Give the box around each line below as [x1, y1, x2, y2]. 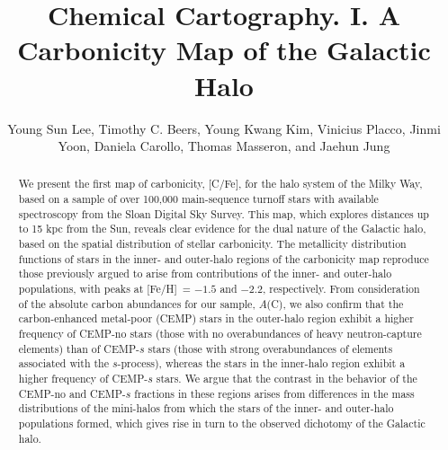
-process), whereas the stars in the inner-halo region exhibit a [117, 356, 406, 371]
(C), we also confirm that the [266, 296, 404, 311]
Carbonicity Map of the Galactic [17, 31, 431, 68]
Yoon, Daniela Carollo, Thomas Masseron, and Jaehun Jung [58, 137, 390, 155]
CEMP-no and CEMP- [18, 385, 126, 401]
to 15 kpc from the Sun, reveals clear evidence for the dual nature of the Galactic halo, [18, 221, 426, 236]
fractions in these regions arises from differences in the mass [134, 385, 415, 401]
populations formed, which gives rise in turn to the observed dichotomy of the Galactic [18, 415, 426, 430]
